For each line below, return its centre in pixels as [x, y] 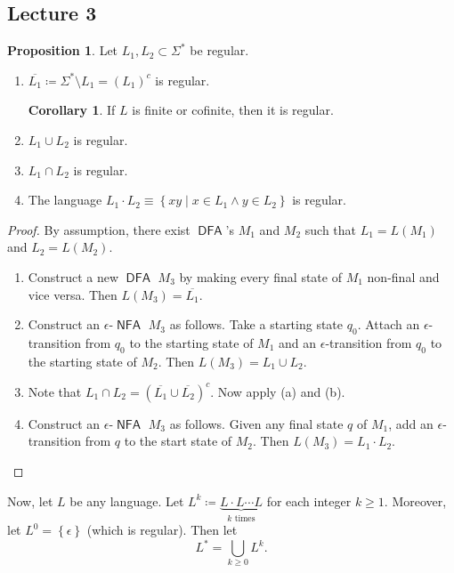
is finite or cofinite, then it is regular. [233, 110]
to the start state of [178, 441]
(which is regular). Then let [162, 530]
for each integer [309, 500]
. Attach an [389, 324]
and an [298, 342]
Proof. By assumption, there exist [99, 229]
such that [331, 229]
